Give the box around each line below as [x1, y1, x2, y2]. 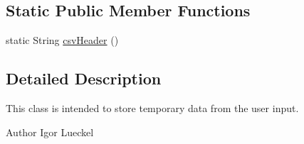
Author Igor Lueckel [6, 124, 94, 139]
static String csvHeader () [6, 33, 119, 48]
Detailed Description [6, 67, 162, 89]
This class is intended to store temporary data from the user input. [6, 101, 299, 115]
